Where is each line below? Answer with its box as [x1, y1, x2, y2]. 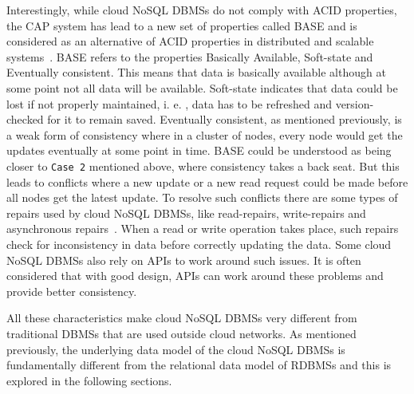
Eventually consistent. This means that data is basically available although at [6, 64, 386, 81]
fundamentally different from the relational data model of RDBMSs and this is [6, 357, 392, 373]
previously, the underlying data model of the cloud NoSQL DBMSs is [6, 341, 345, 357]
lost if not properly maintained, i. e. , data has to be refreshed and [6, 95, 332, 112]
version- [335, 95, 374, 112]
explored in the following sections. [6, 372, 172, 388]
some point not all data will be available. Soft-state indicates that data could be [6, 79, 398, 96]
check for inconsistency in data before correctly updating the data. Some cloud [6, 235, 392, 252]
